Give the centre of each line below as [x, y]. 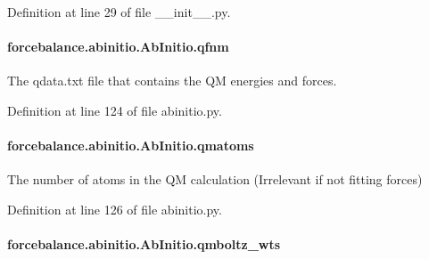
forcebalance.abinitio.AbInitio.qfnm [118, 47]
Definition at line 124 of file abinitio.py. [115, 110]
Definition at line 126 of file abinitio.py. [115, 209]
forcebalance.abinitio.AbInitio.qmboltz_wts [144, 244]
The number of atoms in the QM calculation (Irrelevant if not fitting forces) [215, 179]
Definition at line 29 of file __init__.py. [119, 12]
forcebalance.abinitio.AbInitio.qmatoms [131, 146]
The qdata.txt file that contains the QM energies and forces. [172, 81]
